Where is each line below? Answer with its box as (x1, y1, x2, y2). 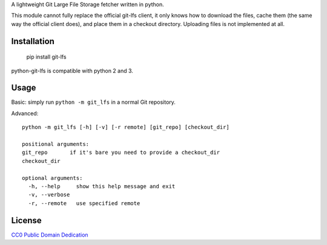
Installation (11, 36, 54, 46)
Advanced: (11, 109, 39, 117)
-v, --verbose (28, 191, 70, 199)
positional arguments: (22, 141, 90, 148)
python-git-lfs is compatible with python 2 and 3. (11, 67, 133, 74)
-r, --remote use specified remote (28, 200, 140, 206)
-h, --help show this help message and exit (28, 183, 176, 189)
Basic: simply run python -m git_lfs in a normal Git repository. (11, 98, 176, 106)
